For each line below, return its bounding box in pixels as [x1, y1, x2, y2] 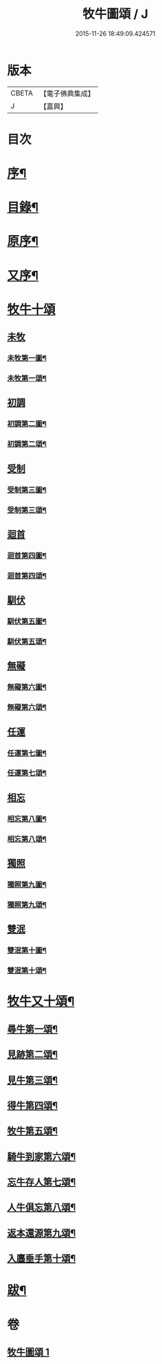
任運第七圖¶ [7, 748, 47, 758]
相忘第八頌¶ [7, 834, 47, 844]
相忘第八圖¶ [7, 814, 47, 823]
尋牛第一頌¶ [7, 1023, 58, 1035]
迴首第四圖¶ [7, 550, 47, 560]
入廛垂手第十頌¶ [7, 1253, 76, 1264]
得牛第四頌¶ [7, 1099, 58, 1111]
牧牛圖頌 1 [7, 1346, 50, 1358]
